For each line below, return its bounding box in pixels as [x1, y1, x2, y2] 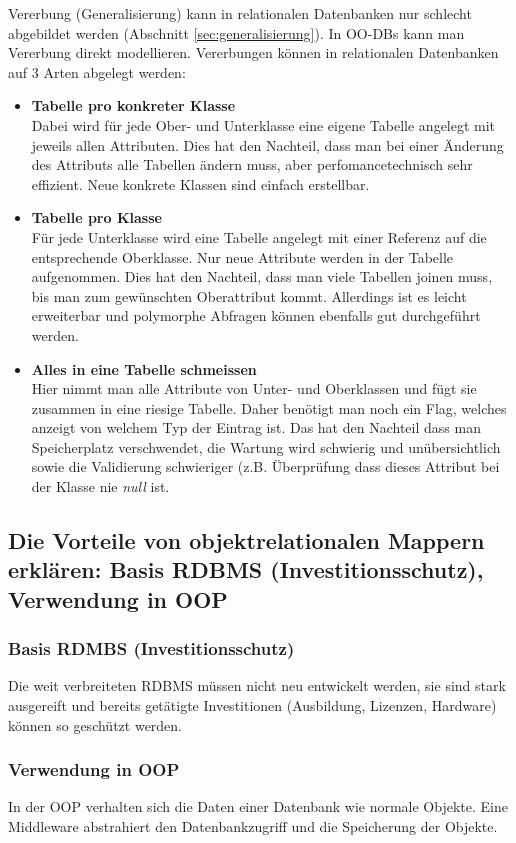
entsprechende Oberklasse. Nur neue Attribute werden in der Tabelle [31, 246, 454, 267]
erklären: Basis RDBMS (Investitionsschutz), [8, 554, 484, 585]
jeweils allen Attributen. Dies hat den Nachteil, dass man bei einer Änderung [31, 134, 504, 155]
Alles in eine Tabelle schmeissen [31, 358, 257, 379]
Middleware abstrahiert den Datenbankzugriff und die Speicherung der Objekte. [8, 816, 498, 837]
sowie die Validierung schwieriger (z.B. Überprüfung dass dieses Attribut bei [31, 456, 500, 477]
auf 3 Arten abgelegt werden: [8, 61, 186, 82]
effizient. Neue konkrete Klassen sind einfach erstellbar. [31, 173, 370, 194]
